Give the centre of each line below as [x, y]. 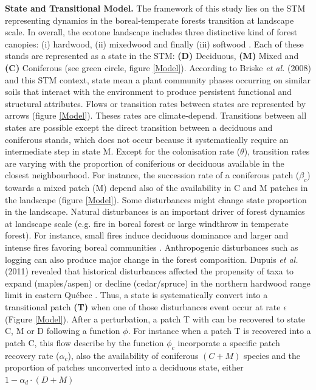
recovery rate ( [32, 355]
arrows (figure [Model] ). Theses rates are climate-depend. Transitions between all [156, 115]
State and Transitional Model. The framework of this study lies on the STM [155, 8]
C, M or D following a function [63, 331]
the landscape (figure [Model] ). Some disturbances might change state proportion [156, 199]
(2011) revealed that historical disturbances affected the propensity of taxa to [149, 271]
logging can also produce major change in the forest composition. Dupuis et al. [152, 259]
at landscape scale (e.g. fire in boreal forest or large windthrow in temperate [147, 223]
